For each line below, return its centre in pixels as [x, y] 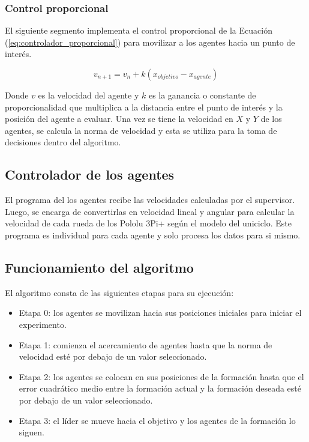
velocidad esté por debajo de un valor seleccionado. [113, 356]
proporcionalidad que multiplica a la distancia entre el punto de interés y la [144, 107]
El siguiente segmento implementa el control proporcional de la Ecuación [139, 30]
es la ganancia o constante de [202, 95]
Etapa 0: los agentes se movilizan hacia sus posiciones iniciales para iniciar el [160, 313]
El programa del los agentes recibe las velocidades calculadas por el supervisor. [150, 200]
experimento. [43, 324]
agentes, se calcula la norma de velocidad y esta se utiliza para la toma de [141, 130]
